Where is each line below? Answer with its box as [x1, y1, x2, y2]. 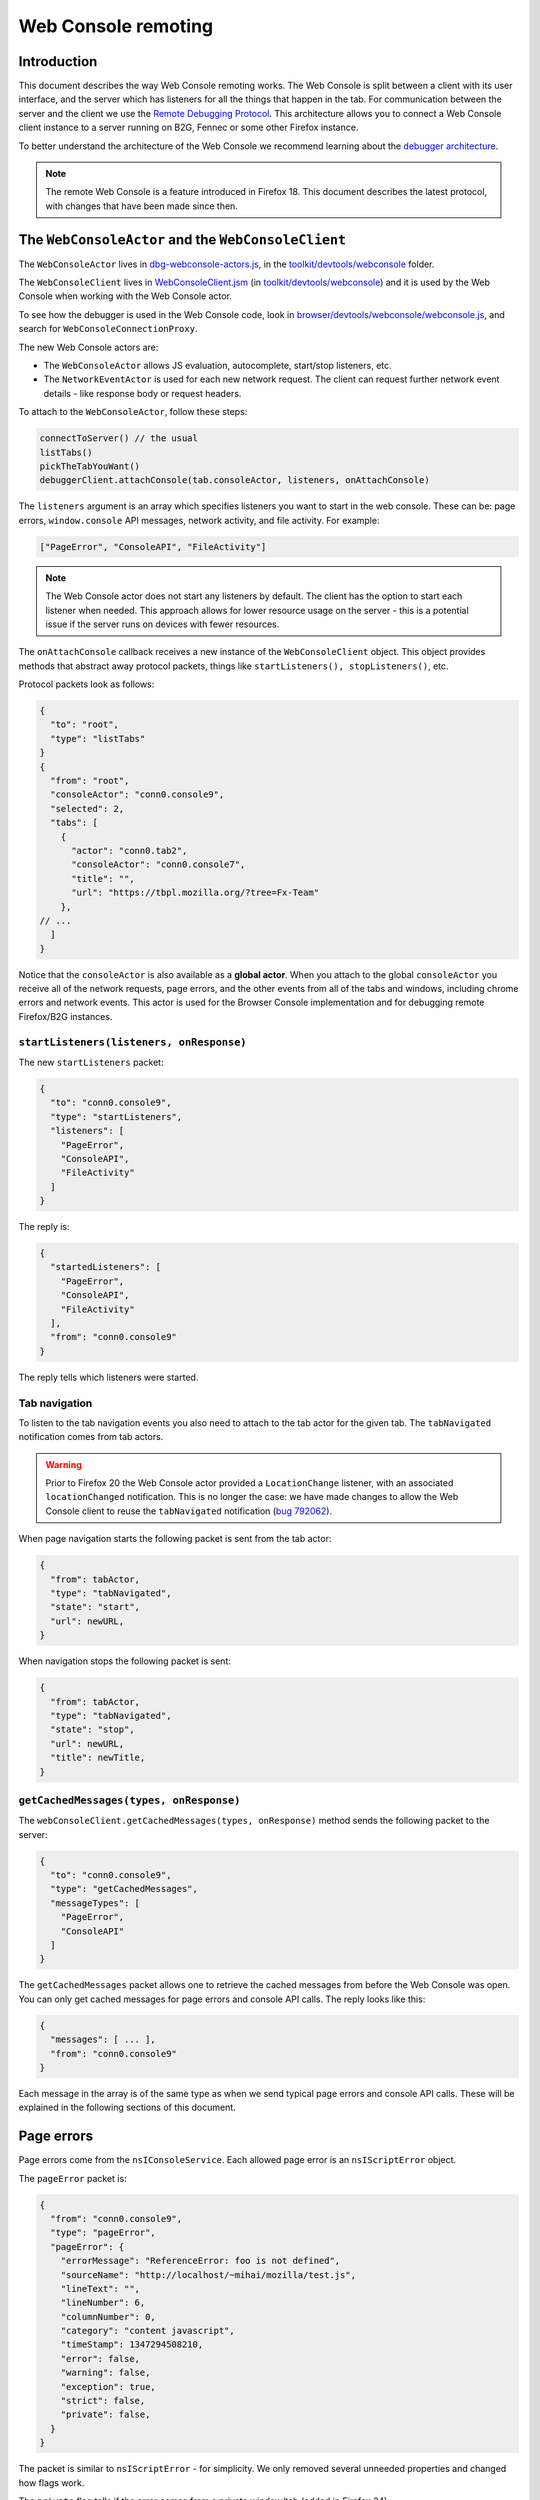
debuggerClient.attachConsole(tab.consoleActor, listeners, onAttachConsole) [39, 475, 430, 486]
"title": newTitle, [50, 1752, 146, 1764]
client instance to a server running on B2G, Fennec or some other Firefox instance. [18, 121, 359, 134]
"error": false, [60, 2353, 140, 2364]
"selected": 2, [50, 803, 125, 814]
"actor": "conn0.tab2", [71, 845, 188, 856]
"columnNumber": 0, [60, 2311, 157, 2322]
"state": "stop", [50, 1724, 135, 1735]
